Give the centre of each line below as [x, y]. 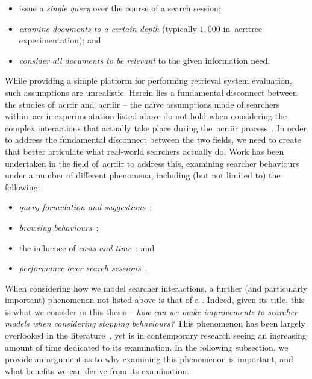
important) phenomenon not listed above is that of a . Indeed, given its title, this [155, 300]
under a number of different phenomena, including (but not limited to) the [143, 175]
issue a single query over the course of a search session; [120, 8]
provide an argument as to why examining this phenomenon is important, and [149, 359]
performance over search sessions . [83, 268]
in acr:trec [243, 28]
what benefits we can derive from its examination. [97, 370]
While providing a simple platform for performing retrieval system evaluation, [148, 80]
